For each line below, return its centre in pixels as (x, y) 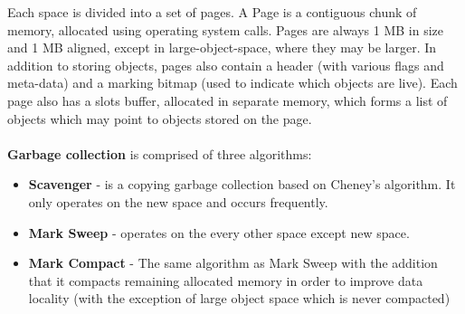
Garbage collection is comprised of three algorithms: (160, 153)
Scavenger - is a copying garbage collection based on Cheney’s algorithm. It (242, 184)
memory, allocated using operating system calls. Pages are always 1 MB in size (226, 29)
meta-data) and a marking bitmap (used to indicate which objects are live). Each (232, 83)
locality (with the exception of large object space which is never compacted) (239, 298)
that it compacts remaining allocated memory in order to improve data (226, 280)
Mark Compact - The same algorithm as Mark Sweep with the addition (233, 263)
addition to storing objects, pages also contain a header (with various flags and (226, 65)
